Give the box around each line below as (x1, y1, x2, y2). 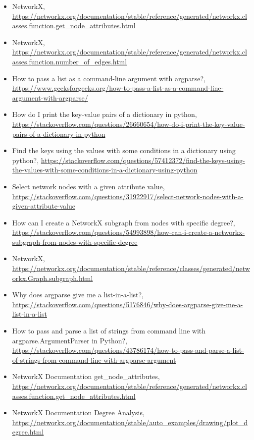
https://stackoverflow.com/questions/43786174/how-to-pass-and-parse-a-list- (12, 345, 244, 355)
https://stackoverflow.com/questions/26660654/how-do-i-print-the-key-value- (12, 118, 245, 129)
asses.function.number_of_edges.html (12, 56, 127, 66)
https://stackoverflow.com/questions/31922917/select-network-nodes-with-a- (12, 191, 244, 201)
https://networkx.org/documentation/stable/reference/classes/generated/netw (12, 263, 250, 274)
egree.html (12, 427, 44, 437)
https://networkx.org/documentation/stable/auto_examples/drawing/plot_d (12, 417, 248, 427)
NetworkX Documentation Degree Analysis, (12, 407, 145, 418)
